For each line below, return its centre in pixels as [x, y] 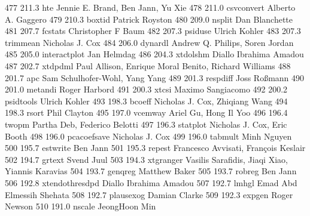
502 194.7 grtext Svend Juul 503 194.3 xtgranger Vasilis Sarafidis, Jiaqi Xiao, [146, 159]
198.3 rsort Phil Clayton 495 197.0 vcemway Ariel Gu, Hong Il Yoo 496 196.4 [146, 112]
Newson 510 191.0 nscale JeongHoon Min [80, 206]
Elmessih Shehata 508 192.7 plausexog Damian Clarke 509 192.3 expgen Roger [149, 194]
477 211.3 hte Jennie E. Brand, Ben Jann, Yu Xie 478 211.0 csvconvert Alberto [150, 7]
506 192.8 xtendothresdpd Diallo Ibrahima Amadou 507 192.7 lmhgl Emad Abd [151, 182]
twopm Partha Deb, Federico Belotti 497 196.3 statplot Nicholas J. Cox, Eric [146, 124]
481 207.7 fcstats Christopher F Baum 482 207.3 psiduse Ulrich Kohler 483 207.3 [153, 31]
